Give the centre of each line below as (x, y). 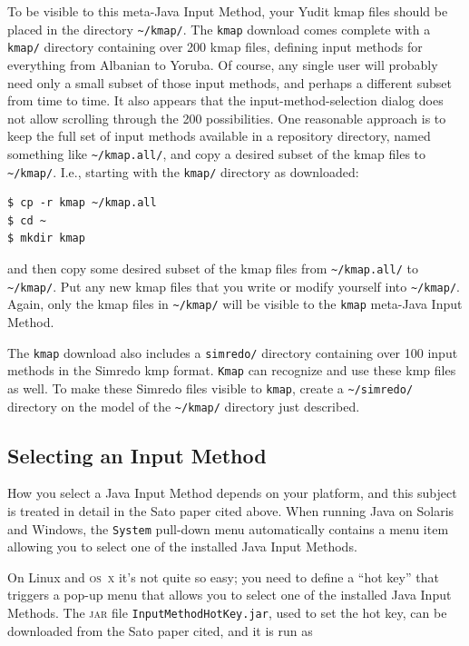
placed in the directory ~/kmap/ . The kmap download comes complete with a (219, 29)
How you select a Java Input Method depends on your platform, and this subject (232, 493)
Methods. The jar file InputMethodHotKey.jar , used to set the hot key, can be (227, 612)
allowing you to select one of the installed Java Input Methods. (182, 547)
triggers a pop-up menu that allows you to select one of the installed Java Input (230, 595)
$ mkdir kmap (46, 239)
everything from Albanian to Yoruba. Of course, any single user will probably (223, 64)
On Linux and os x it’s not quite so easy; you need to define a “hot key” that (223, 576)
